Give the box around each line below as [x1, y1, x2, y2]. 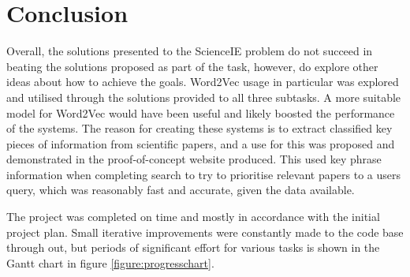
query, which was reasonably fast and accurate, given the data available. [6, 182, 355, 198]
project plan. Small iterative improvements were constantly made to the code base [6, 223, 404, 240]
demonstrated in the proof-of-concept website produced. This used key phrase [6, 151, 382, 167]
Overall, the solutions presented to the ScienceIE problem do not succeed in [6, 43, 373, 59]
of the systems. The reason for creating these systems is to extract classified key [6, 120, 393, 137]
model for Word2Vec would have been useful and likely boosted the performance [6, 104, 395, 121]
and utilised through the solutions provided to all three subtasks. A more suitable [6, 88, 401, 105]
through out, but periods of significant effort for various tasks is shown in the [6, 239, 380, 256]
